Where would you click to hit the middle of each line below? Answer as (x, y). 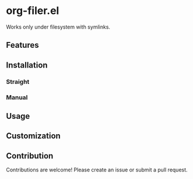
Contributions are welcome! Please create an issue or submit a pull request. (97, 170)
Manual (17, 97)
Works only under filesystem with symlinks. (58, 27)
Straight (18, 82)
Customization (34, 136)
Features (22, 45)
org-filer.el (33, 11)
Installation (27, 65)
